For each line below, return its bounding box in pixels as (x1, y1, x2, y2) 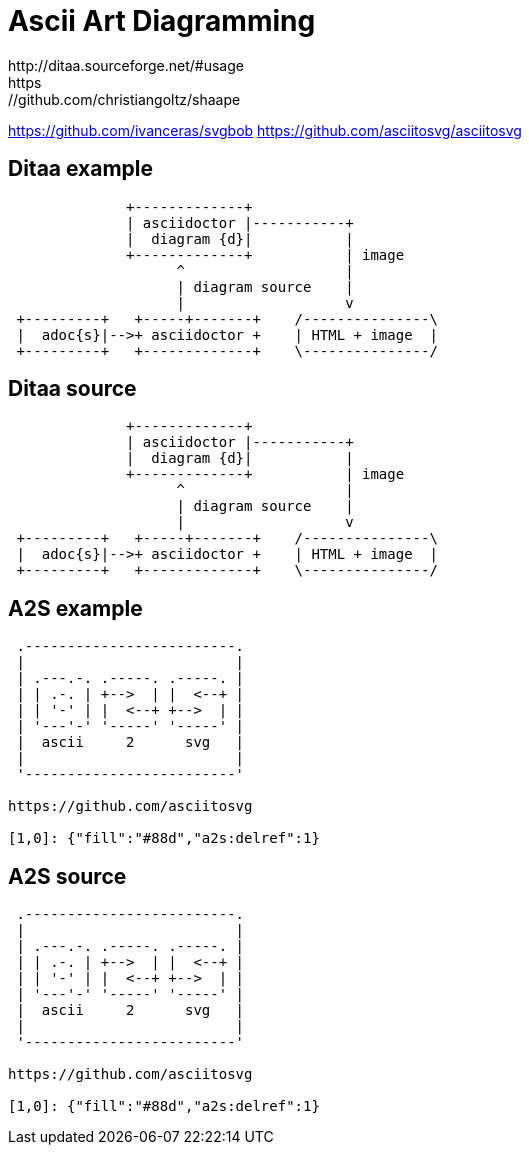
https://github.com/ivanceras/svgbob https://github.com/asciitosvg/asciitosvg (8, 121, 522, 139)
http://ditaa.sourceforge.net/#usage (8, 56, 244, 74)
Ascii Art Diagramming (8, 4, 316, 38)
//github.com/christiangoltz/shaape (8, 90, 241, 108)
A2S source (8, 863, 127, 889)
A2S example (8, 595, 143, 621)
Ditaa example (8, 156, 154, 182)
